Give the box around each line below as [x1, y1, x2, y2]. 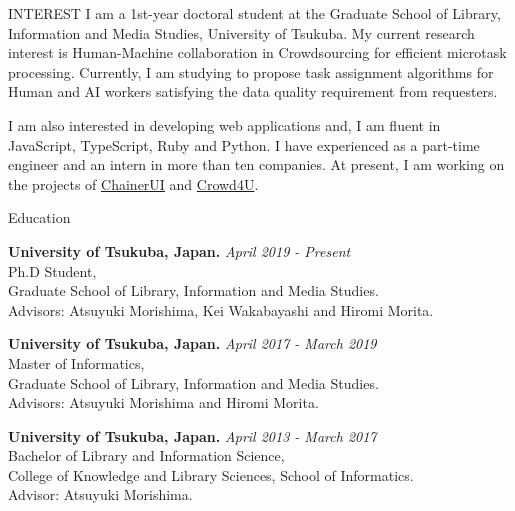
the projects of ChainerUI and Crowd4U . [8, 173, 259, 194]
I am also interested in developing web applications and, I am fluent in [8, 114, 441, 135]
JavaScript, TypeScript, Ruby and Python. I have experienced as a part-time [8, 134, 480, 155]
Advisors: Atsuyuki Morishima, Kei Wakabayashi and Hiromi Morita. [8, 299, 434, 320]
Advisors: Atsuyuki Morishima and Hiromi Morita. [8, 392, 319, 413]
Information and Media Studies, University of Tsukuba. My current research [8, 22, 475, 43]
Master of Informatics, [8, 352, 145, 373]
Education [8, 207, 71, 228]
